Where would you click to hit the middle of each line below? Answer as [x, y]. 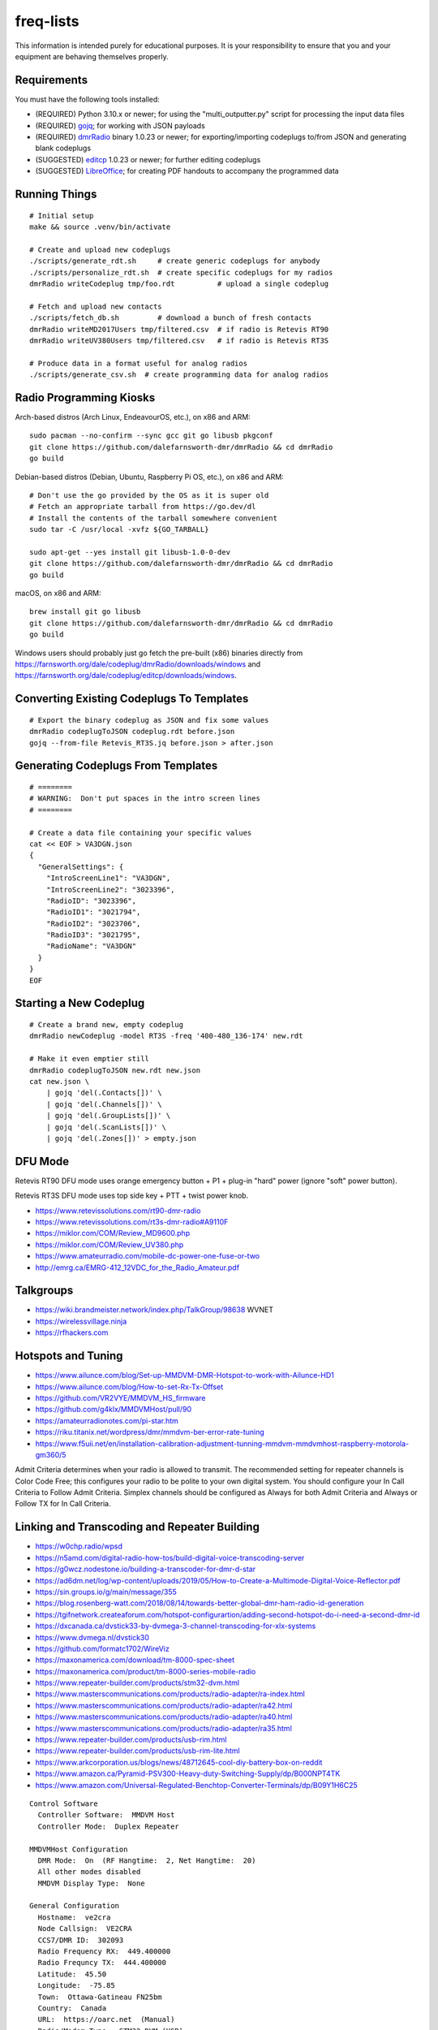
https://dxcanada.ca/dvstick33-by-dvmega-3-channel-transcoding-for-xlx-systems [176, 1626]
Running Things [56, 194]
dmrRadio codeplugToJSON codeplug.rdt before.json [132, 732]
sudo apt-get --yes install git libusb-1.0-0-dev [130, 552]
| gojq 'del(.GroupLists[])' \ [108, 1116]
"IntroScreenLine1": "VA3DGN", [108, 878]
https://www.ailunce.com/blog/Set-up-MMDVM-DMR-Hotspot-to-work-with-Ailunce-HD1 [185, 1376]
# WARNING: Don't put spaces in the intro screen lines [145, 799]
